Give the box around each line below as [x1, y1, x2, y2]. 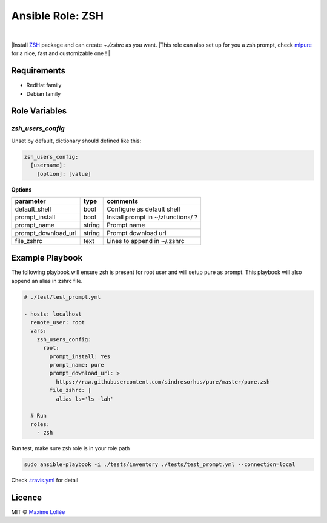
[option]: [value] [36, 170, 91, 177]
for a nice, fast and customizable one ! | [11, 50, 110, 57]
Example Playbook [11, 253, 83, 263]
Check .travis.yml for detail [11, 476, 79, 484]
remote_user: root [30, 319, 85, 325]
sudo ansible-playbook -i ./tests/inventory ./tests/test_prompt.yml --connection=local [24, 461, 296, 468]
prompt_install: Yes [49, 353, 111, 360]
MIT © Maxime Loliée [11, 508, 65, 515]
